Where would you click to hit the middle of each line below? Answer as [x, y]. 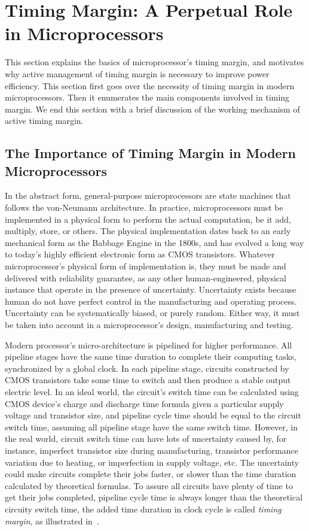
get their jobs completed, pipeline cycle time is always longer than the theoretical [154, 497]
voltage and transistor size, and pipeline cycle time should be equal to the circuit [153, 415]
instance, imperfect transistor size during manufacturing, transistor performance [152, 450]
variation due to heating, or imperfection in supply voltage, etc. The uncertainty [152, 462]
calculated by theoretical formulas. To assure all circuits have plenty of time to [149, 485]
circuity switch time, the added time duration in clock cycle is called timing [143, 509]
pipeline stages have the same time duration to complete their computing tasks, [151, 356]
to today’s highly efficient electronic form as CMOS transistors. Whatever [140, 254]
